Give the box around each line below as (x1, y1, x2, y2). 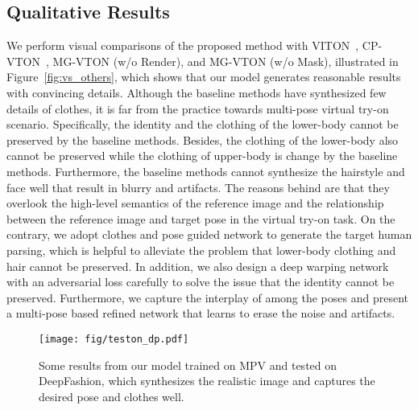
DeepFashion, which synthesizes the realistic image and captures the (39, 372, 375, 389)
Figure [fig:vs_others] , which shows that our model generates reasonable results (6, 68, 401, 85)
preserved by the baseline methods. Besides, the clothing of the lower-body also (6, 131, 399, 148)
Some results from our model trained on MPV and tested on (39, 356, 337, 373)
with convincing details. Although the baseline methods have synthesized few (6, 84, 387, 100)
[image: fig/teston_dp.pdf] (39, 333, 189, 345)
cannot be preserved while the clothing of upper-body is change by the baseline (6, 147, 398, 164)
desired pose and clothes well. (39, 387, 184, 404)
